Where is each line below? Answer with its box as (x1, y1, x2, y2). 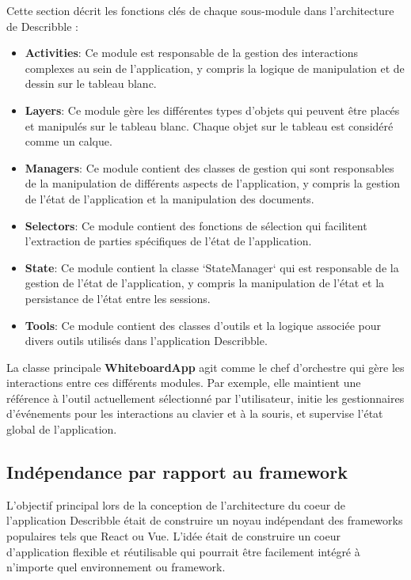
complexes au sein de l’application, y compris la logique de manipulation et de (25, 59, 405, 76)
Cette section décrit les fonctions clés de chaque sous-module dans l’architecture (6, 2, 394, 18)
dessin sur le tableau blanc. (25, 75, 157, 92)
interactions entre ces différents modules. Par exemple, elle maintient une (6, 374, 361, 391)
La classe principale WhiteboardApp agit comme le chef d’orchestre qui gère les (6, 358, 405, 375)
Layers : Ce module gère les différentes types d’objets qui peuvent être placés (25, 101, 400, 118)
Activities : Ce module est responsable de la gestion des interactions (25, 44, 359, 61)
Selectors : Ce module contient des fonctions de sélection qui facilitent (25, 217, 367, 233)
